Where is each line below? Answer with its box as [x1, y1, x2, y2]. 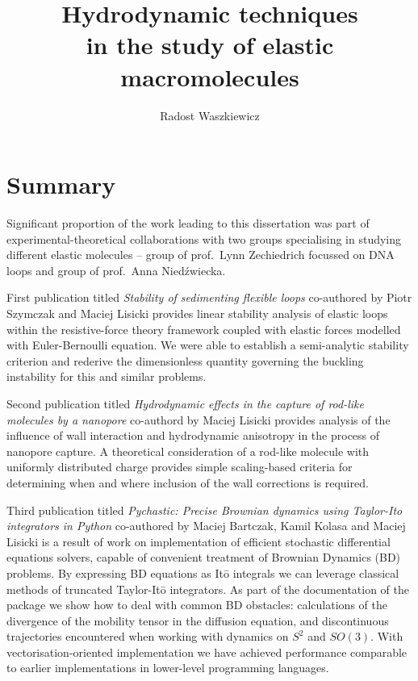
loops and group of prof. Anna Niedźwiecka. [6, 261, 226, 278]
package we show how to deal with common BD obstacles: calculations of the [6, 596, 387, 613]
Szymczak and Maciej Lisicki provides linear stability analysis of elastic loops [6, 305, 388, 321]
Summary [6, 168, 116, 201]
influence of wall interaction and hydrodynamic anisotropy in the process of [6, 427, 380, 444]
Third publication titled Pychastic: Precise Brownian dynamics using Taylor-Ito [6, 501, 403, 518]
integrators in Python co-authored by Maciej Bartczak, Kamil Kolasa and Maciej [6, 517, 406, 534]
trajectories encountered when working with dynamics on [6, 628, 289, 645]
